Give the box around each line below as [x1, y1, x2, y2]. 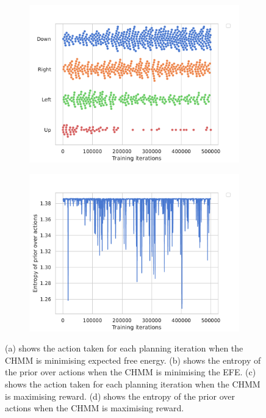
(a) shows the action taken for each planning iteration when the [5, 342, 243, 355]
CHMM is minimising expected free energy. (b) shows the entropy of [5, 353, 261, 366]
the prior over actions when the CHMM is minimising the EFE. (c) [5, 366, 256, 378]
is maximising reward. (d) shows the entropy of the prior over [5, 389, 235, 402]
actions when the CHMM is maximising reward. [5, 402, 184, 414]
